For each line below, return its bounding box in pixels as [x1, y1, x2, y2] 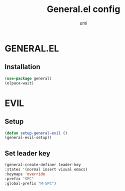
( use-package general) [4, 76, 52, 81]
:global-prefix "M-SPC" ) [4, 181, 56, 186]
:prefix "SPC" [4, 176, 34, 181]
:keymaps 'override [4, 171, 45, 176]
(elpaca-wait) [4, 80, 34, 85]
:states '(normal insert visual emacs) [4, 166, 88, 172]
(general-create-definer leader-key [4, 162, 81, 167]
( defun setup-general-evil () [4, 130, 68, 135]
